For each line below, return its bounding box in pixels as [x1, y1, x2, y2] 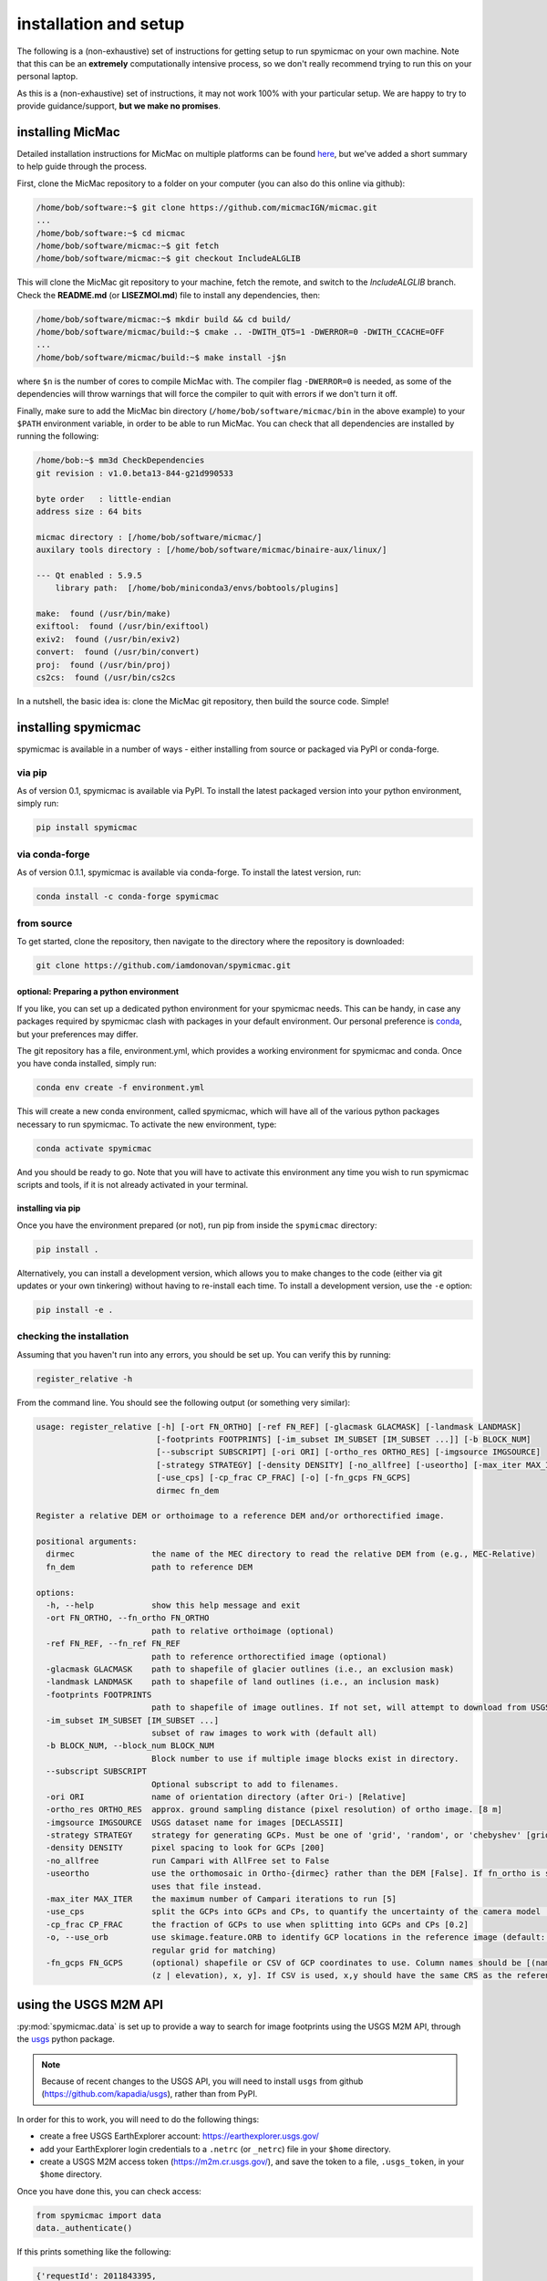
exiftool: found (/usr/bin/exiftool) [36, 621, 210, 631]
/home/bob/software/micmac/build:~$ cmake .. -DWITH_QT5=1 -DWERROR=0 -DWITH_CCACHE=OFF [36, 327, 446, 338]
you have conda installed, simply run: [16, 1058, 157, 1069]
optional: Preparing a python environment [16, 986, 180, 997]
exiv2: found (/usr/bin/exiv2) [36, 634, 181, 644]
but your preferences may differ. [16, 1028, 139, 1039]
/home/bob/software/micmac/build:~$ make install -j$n [36, 352, 286, 362]
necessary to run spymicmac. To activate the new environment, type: [16, 1119, 277, 1130]
